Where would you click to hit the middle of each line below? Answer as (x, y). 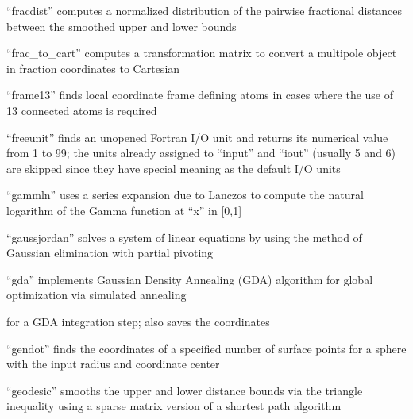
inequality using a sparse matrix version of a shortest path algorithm (174, 406)
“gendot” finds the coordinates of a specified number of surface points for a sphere (206, 348)
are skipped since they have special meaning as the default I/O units (174, 168)
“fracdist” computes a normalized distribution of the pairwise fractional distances (205, 10)
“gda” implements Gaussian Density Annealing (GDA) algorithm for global (190, 279)
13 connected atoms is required (82, 110)
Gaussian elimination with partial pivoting (110, 253)
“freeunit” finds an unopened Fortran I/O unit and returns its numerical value (197, 137)
